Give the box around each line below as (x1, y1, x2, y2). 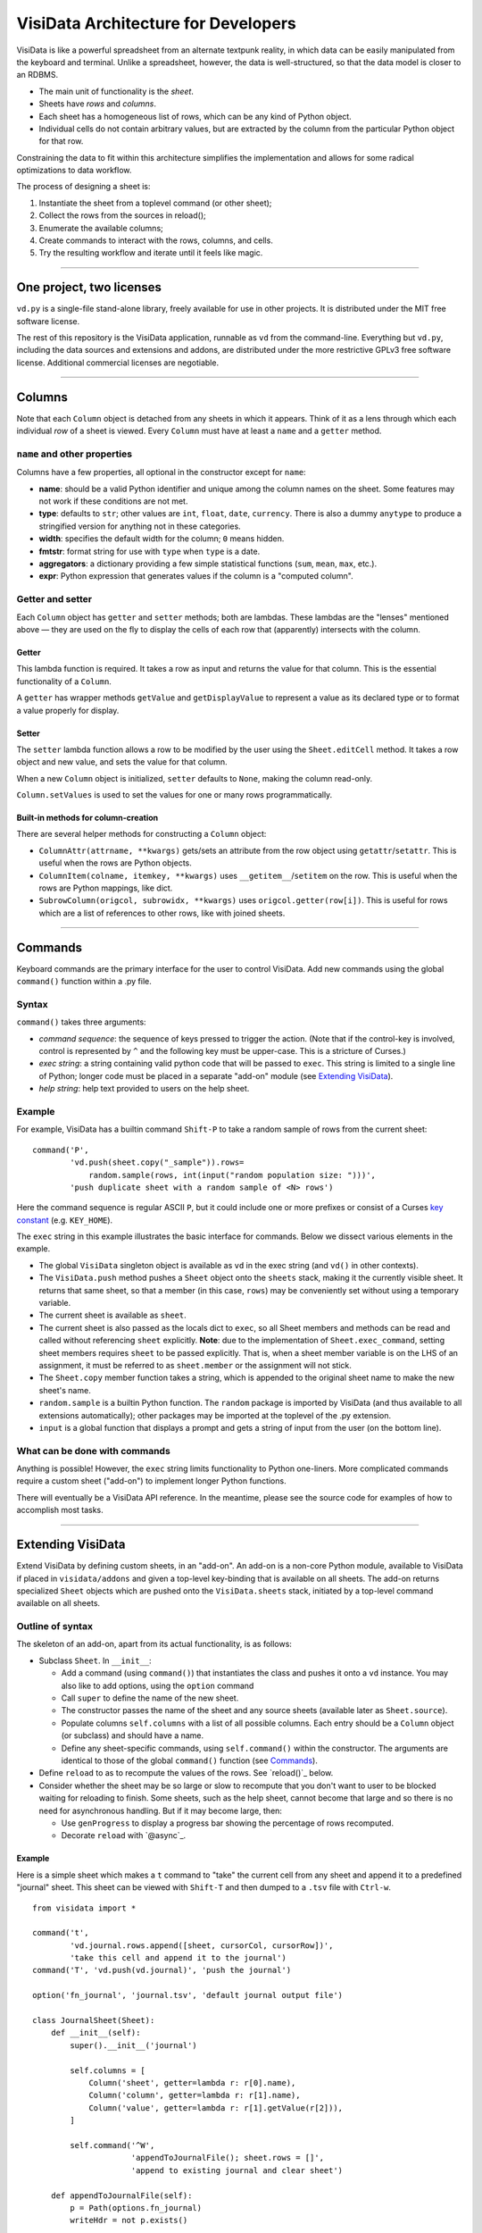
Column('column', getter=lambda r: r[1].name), (88, 2090, 301, 2101)
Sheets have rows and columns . (38, 98, 156, 109)
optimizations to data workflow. (16, 165, 132, 176)
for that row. (38, 136, 84, 146)
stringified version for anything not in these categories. (38, 521, 241, 531)
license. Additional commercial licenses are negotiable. (16, 357, 219, 368)
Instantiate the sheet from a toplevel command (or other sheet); (38, 197, 272, 208)
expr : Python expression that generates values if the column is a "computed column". (38, 571, 353, 581)
